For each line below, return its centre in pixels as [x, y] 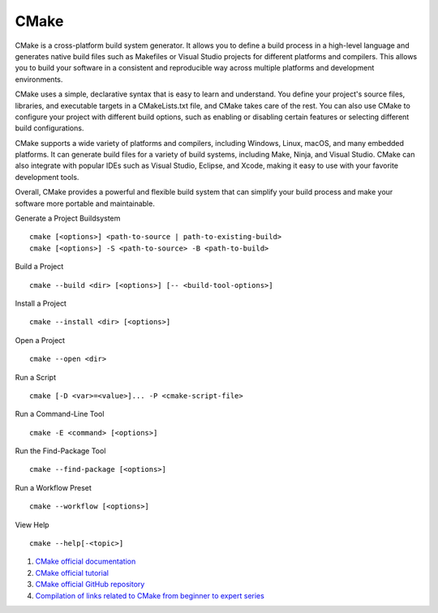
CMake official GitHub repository [90, 585]
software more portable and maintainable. [85, 204]
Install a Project [41, 303]
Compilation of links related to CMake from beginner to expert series [150, 595]
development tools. [47, 177]
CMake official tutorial [72, 572]
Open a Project [40, 340]
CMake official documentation [86, 562]
